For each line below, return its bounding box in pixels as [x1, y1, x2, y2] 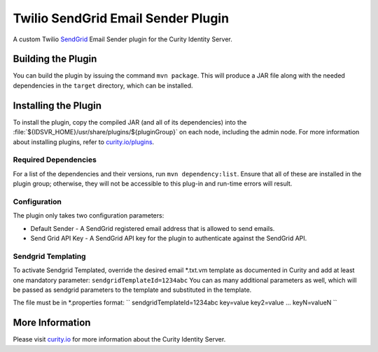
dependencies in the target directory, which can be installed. [13, 81, 193, 90]
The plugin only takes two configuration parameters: [13, 211, 164, 220]
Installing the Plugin [13, 99, 101, 111]
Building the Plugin [13, 53, 97, 65]
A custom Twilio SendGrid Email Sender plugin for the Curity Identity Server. [13, 35, 232, 43]
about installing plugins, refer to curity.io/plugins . [13, 137, 155, 146]
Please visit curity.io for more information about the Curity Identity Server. [13, 335, 226, 344]
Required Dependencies [13, 155, 97, 164]
